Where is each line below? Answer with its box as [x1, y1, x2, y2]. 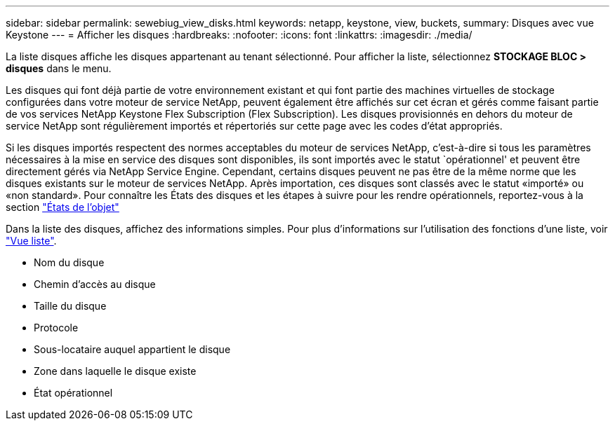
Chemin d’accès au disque [34, 278, 156, 290]
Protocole [34, 322, 79, 334]
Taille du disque [34, 300, 107, 312]
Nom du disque [34, 256, 105, 268]
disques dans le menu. [6, 62, 112, 74]
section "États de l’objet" [6, 201, 119, 213]
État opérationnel [34, 387, 113, 399]
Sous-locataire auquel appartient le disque [34, 343, 231, 355]
